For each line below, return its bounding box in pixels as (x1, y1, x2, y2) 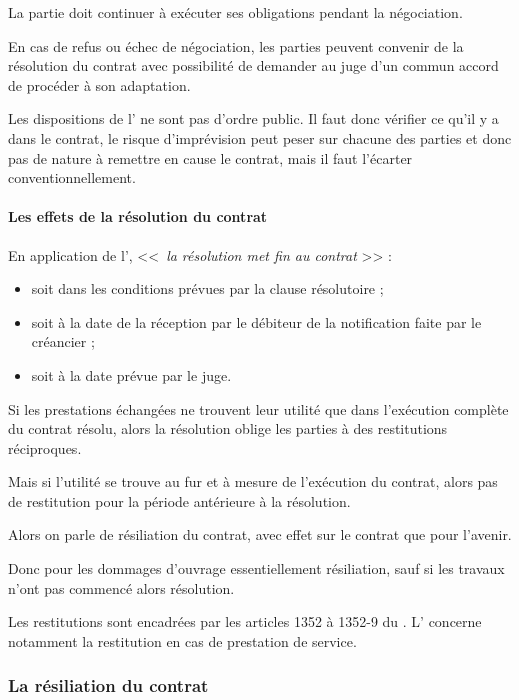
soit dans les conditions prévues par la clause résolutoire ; (31, 278, 384, 299)
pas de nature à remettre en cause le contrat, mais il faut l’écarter (8, 147, 413, 168)
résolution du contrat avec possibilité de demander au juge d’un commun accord (8, 55, 499, 76)
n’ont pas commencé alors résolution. (8, 577, 235, 598)
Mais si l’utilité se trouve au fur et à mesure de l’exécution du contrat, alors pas (8, 471, 498, 492)
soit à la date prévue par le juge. (31, 364, 232, 385)
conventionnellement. (8, 167, 136, 188)
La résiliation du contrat (8, 673, 209, 698)
